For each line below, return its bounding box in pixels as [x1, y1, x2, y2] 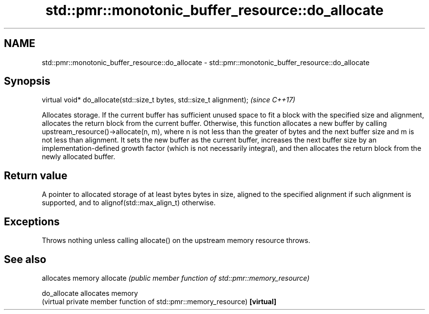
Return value [4, 169, 68, 182]
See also [4, 253, 47, 266]
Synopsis [4, 75, 50, 88]
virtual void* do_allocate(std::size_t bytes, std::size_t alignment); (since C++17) [42, 96, 295, 104]
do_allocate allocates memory [42, 289, 138, 297]
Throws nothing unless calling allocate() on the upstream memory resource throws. [42, 236, 310, 245]
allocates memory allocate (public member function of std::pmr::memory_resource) [42, 273, 310, 282]
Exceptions [4, 215, 60, 228]
